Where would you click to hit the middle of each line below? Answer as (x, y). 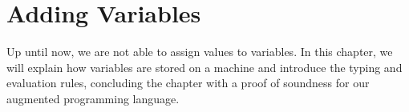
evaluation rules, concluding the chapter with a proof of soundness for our (188, 83)
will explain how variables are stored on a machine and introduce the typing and (204, 67)
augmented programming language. (93, 98)
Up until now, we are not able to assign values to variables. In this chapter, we (200, 52)
